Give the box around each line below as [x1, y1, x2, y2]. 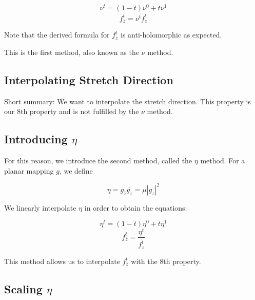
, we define [59, 165, 93, 176]
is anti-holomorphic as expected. [121, 29, 222, 40]
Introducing [4, 131, 68, 147]
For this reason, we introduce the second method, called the [4, 155, 192, 166]
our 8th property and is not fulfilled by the [4, 106, 139, 117]
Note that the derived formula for [4, 29, 110, 40]
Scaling [4, 280, 43, 296]
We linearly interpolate [4, 202, 76, 213]
